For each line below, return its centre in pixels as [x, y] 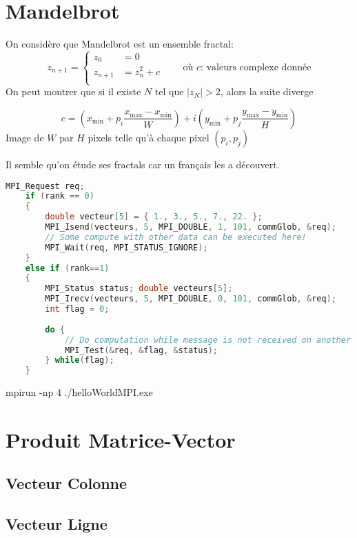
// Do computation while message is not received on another [208, 340]
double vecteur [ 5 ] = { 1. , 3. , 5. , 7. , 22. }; [154, 217]
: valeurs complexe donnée [256, 68]
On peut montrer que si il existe [73, 91]
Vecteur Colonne [67, 483]
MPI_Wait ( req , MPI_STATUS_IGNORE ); [126, 247]
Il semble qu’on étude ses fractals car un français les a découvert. [143, 164]
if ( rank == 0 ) [60, 196]
